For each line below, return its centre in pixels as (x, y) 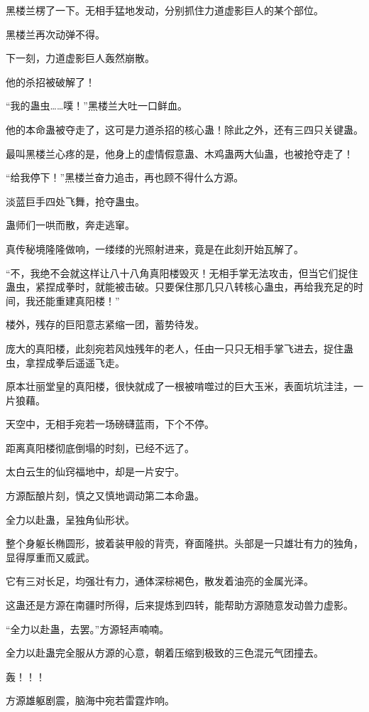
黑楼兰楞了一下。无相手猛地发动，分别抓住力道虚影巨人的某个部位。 (165, 10)
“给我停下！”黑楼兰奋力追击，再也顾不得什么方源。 (125, 177)
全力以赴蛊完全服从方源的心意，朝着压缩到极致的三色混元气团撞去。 (165, 653)
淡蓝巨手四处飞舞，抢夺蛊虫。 (75, 201)
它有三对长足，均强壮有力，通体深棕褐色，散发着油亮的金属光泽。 (160, 581)
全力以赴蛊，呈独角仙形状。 (70, 519)
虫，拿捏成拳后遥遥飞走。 (65, 362)
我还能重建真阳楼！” (72, 300)
